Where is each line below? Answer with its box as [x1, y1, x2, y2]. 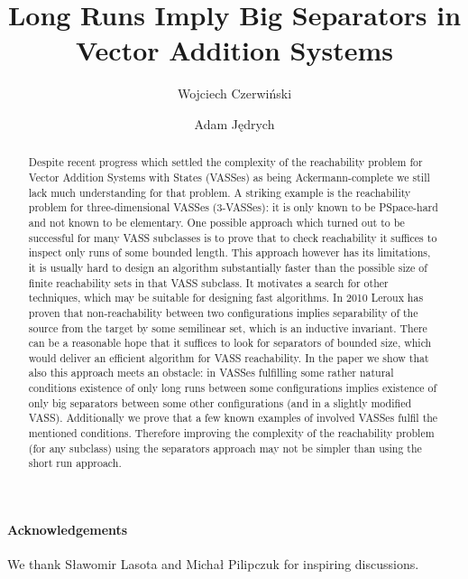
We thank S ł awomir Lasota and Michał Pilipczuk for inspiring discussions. [7, 555, 419, 574]
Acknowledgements [7, 520, 128, 539]
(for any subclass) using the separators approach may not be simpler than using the [28, 440, 422, 455]
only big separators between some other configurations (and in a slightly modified [28, 395, 412, 410]
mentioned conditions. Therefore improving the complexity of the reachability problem [28, 425, 435, 441]
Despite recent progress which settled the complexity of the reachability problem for [28, 154, 423, 170]
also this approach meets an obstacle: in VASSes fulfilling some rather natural [28, 365, 394, 380]
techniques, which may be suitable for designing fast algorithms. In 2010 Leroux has [28, 290, 424, 305]
